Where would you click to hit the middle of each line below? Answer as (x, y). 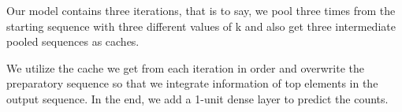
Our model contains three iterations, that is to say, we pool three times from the (201, 10)
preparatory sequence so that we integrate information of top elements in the (192, 83)
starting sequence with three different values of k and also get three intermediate (201, 26)
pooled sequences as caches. (73, 41)
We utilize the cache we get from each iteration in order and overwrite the (186, 67)
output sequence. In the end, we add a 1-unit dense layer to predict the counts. (197, 98)
